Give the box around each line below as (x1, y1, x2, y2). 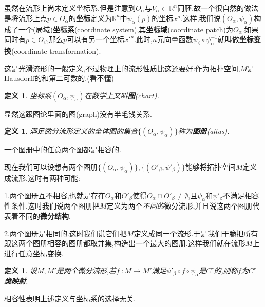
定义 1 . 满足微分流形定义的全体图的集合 (4, 126, 138, 136)
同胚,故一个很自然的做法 (177, 3, 259, 13)
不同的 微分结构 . (18, 210, 71, 221)
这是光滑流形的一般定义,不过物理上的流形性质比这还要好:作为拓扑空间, (4, 63, 240, 73)
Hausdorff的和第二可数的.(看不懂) (4, 73, 115, 84)
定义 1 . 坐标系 (4, 90, 51, 100)
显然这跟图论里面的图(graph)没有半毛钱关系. (4, 108, 152, 119)
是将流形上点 (4, 12, 47, 23)
